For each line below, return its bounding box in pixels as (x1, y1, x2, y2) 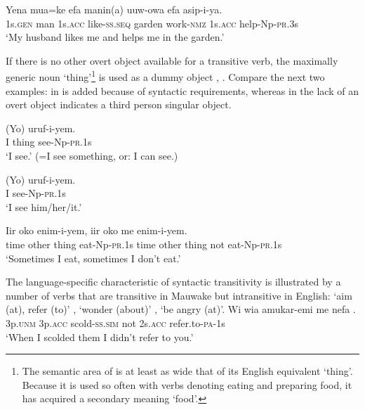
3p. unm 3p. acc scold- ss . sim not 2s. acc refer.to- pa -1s (6, 315, 225, 330)
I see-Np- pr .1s (6, 186, 66, 200)
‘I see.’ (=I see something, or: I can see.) (6, 148, 178, 162)
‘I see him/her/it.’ (6, 199, 82, 214)
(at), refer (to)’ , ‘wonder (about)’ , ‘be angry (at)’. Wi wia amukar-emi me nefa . (6, 302, 356, 316)
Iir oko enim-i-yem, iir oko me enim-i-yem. (6, 223, 187, 238)
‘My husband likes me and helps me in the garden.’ (6, 30, 225, 44)
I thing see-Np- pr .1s (6, 134, 92, 149)
